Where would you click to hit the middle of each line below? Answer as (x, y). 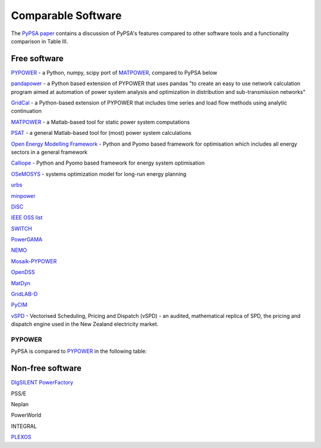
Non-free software (46, 368)
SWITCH (21, 228)
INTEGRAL (24, 426)
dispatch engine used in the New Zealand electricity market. (85, 324)
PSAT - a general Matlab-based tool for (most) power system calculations (101, 133)
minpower (23, 195)
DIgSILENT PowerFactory (42, 383)
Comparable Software (66, 15)
